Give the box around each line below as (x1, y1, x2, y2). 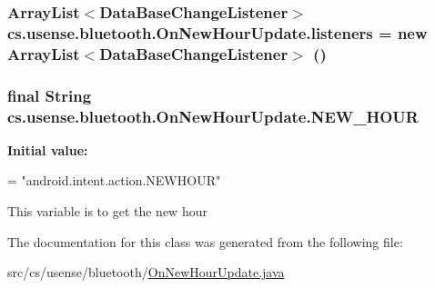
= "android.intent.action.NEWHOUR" (7, 171, 221, 190)
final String (7, 84, 92, 106)
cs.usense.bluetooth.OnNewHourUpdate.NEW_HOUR (7, 104, 419, 127)
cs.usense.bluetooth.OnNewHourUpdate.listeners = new (7, 21, 428, 44)
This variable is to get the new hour (7, 202, 207, 221)
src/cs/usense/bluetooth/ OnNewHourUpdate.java (7, 263, 285, 282)
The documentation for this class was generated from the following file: (7, 232, 403, 251)
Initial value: (7, 140, 88, 159)
